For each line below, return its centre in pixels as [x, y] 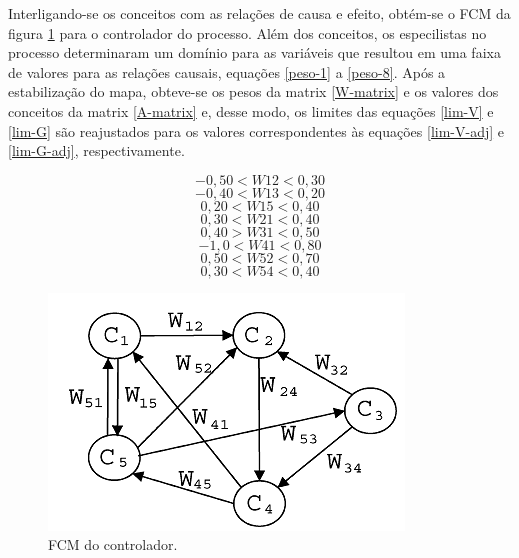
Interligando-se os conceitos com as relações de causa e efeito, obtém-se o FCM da [259, 13]
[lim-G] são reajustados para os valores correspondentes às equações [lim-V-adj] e [256, 130]
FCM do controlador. [113, 544]
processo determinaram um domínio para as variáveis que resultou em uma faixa [254, 52]
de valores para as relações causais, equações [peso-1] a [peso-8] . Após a [227, 71]
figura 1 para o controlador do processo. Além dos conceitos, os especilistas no [247, 32]
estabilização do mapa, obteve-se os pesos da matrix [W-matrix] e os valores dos [253, 91]
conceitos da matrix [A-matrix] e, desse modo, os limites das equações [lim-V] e [251, 110]
